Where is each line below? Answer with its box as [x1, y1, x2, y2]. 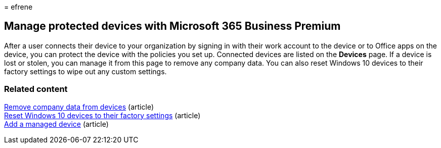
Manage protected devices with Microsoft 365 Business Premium [4, 20, 341, 33]
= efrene [4, 3, 33, 11]
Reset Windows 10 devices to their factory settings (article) [4, 111, 201, 120]
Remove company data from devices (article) [4, 102, 154, 111]
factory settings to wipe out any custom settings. [4, 67, 167, 76]
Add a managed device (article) [4, 119, 109, 128]
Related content [4, 84, 68, 94]
